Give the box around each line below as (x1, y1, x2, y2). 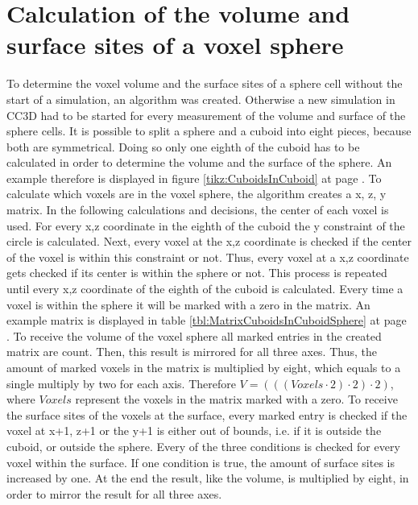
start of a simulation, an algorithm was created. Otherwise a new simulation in (6, 90, 395, 107)
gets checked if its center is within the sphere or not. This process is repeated (6, 264, 387, 281)
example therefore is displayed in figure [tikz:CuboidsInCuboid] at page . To (6, 169, 382, 186)
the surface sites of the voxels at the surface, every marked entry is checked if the (6, 406, 408, 423)
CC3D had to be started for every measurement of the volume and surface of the (6, 106, 406, 123)
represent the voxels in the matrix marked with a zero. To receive (75, 391, 398, 408)
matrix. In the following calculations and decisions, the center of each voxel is (6, 201, 389, 218)
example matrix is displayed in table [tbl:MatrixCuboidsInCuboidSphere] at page (6, 312, 407, 329)
